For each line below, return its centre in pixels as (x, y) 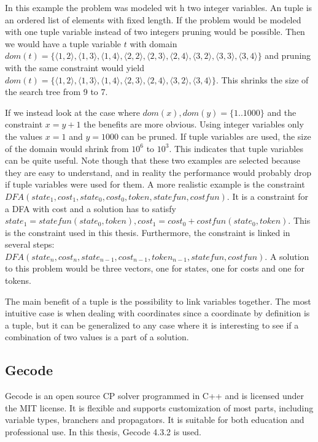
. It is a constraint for (267, 196)
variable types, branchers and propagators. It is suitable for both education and (155, 420)
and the (282, 112)
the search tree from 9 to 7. (56, 92)
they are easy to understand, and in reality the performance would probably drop (158, 172)
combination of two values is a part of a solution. (97, 337)
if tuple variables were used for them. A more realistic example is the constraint (155, 184)
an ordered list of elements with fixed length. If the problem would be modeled (153, 19)
